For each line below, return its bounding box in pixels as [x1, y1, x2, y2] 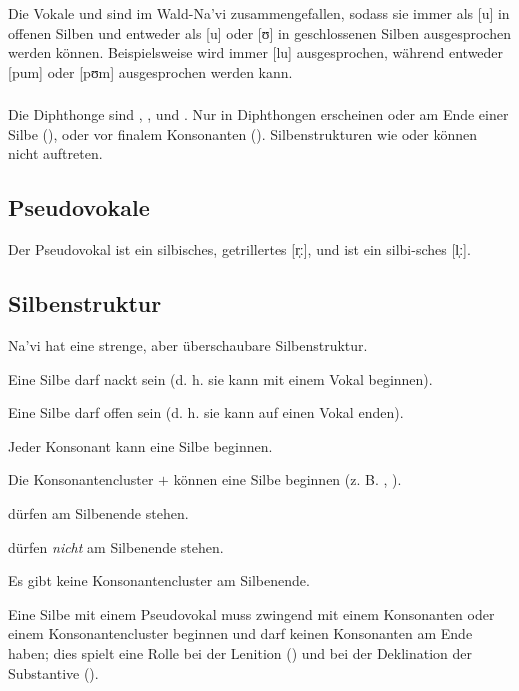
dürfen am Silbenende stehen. [8, 502, 189, 523]
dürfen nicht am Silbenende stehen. [8, 536, 224, 557]
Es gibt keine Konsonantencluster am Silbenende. [8, 570, 310, 591]
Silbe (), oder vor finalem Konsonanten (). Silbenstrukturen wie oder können [8, 123, 478, 144]
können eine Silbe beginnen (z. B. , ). [173, 469, 402, 490]
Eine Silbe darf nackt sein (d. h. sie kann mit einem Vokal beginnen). [8, 368, 433, 389]
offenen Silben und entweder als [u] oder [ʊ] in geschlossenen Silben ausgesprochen [8, 22, 511, 43]
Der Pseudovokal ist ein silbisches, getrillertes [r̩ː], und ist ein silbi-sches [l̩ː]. [8, 239, 471, 260]
